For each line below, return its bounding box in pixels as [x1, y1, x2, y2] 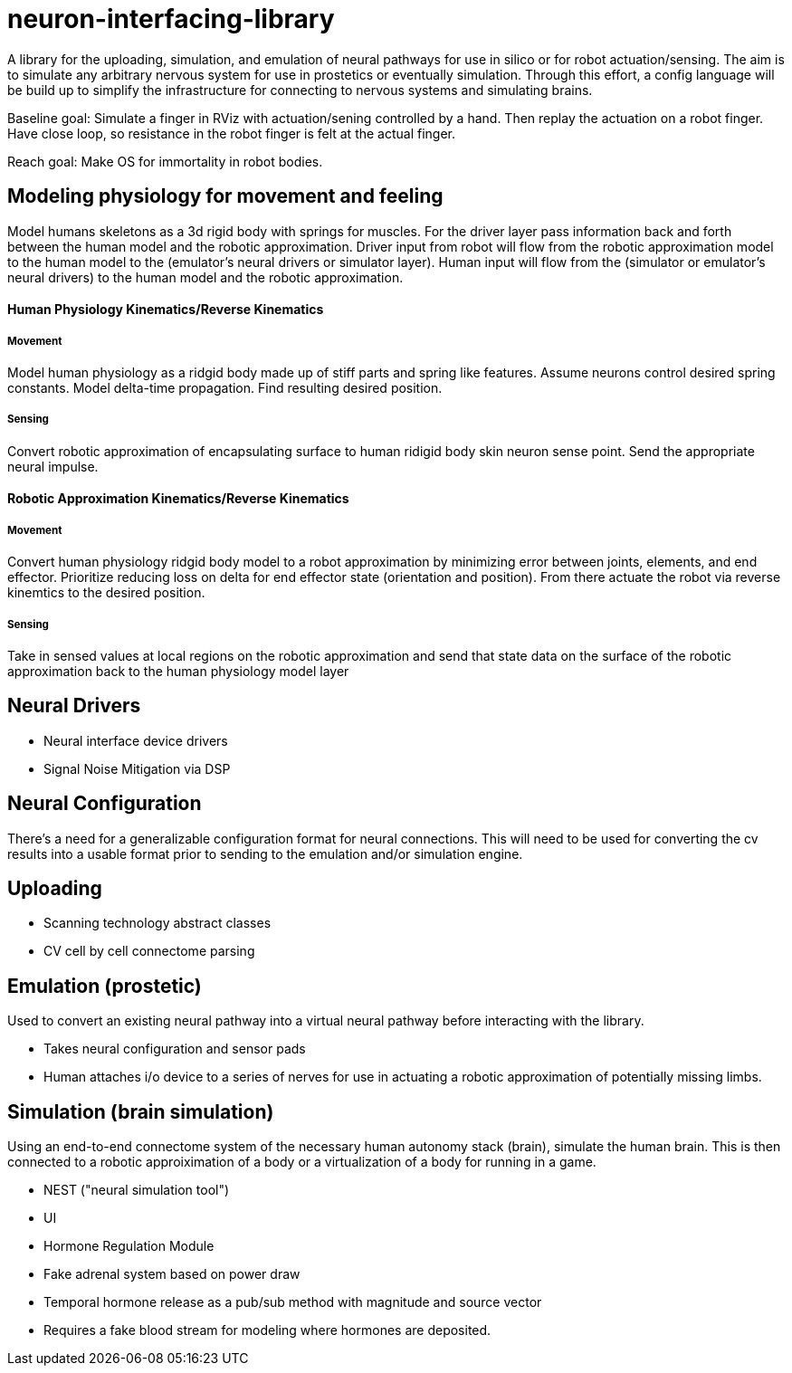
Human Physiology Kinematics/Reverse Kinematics [7, 301, 324, 318]
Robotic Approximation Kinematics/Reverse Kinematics [7, 491, 349, 507]
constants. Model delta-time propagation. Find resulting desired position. [7, 379, 443, 396]
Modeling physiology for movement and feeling [7, 185, 444, 208]
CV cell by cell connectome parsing [43, 943, 255, 959]
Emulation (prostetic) [7, 974, 202, 997]
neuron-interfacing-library [7, 4, 335, 34]
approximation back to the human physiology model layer [7, 663, 349, 679]
